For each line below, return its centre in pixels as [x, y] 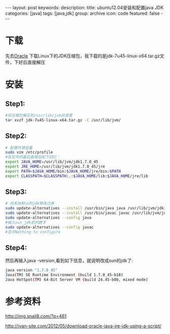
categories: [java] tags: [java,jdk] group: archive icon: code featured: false [83, 13]
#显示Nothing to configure [33, 232]
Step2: [16, 136]
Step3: [16, 192]
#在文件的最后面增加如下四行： [33, 157]
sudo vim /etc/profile [29, 153]
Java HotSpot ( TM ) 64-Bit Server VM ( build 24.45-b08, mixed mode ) [77, 280]
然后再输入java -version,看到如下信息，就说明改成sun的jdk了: [69, 261]
